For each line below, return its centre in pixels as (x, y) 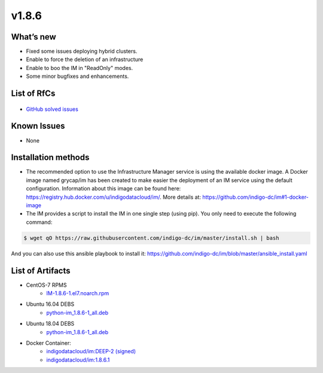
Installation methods (50, 158)
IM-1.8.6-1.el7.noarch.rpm (78, 293)
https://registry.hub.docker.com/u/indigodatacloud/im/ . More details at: (114, 197)
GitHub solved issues (52, 109)
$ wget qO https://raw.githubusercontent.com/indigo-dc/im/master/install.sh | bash (151, 238)
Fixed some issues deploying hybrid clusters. (82, 51)
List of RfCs (33, 94)
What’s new (33, 37)
